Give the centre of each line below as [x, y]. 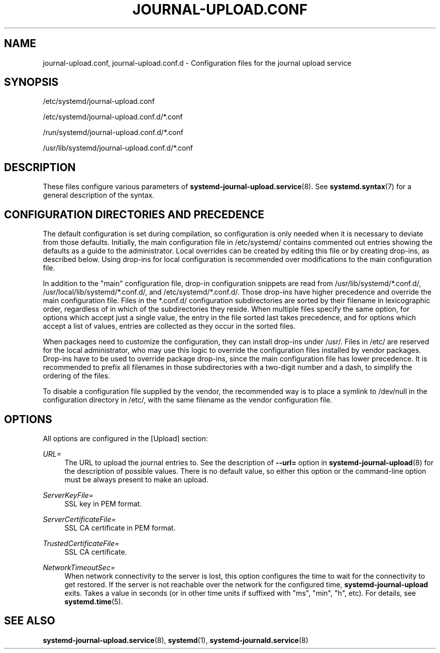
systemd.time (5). [94, 601]
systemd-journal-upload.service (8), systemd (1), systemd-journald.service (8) [176, 640]
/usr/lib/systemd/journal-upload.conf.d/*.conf [118, 148]
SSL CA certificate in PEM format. [120, 528]
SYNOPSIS [31, 82]
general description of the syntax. [99, 195]
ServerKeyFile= [68, 495]
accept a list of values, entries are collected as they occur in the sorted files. [169, 326]
